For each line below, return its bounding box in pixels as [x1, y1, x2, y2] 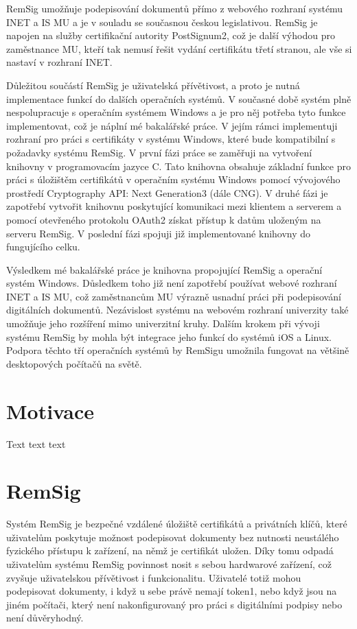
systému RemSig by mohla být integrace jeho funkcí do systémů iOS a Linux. [6, 329, 332, 344]
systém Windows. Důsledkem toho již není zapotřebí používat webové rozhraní [6, 276, 337, 290]
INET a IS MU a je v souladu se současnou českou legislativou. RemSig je [6, 14, 318, 29]
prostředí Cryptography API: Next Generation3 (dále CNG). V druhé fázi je [6, 185, 328, 200]
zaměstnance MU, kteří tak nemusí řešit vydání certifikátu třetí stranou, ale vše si [6, 41, 352, 56]
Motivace [6, 396, 95, 425]
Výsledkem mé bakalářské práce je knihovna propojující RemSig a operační [6, 262, 323, 276]
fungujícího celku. [6, 239, 80, 254]
